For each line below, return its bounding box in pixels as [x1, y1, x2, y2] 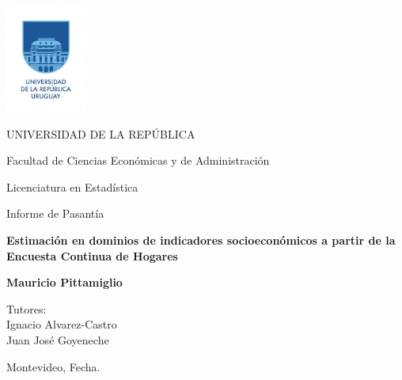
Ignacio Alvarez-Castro [6, 316, 117, 332]
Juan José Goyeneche [6, 331, 109, 348]
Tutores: [6, 300, 47, 317]
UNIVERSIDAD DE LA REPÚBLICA [6, 125, 195, 142]
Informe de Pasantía [6, 205, 104, 222]
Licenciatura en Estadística [6, 178, 138, 195]
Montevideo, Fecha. [6, 358, 100, 374]
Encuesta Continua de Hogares [6, 247, 178, 264]
